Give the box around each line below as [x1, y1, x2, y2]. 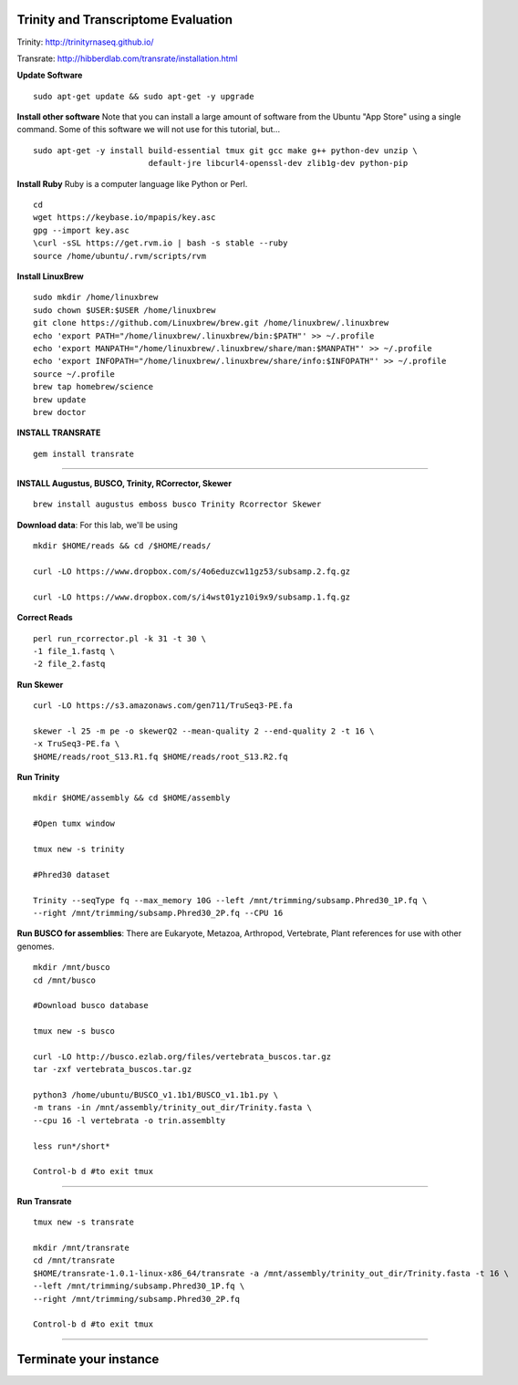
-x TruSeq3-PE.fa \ [33, 739, 120, 749]
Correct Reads [16, 612, 73, 623]
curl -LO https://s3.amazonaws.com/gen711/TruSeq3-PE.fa [33, 701, 294, 711]
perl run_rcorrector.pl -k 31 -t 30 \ [33, 633, 207, 643]
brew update [33, 394, 87, 405]
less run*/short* [33, 1140, 110, 1151]
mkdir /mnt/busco [33, 963, 110, 973]
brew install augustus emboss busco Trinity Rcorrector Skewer [33, 499, 322, 510]
